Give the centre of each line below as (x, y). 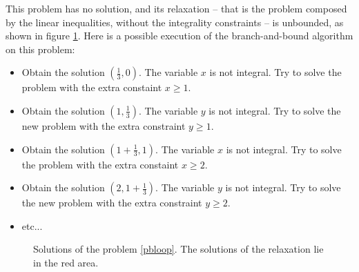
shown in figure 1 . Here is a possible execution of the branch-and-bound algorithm (179, 36)
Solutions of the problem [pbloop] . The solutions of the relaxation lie (178, 249)
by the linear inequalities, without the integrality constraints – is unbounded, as (175, 22)
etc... (32, 225)
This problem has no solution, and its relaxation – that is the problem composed (176, 8)
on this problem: (40, 49)
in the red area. (66, 262)
